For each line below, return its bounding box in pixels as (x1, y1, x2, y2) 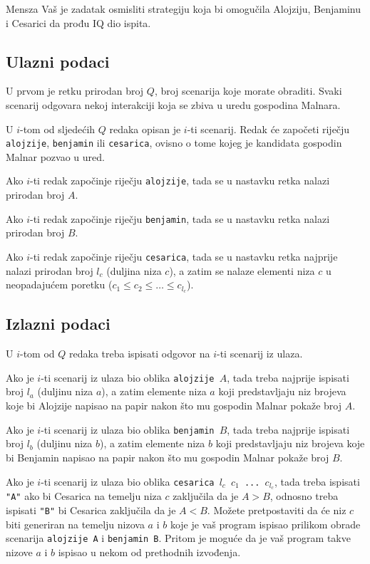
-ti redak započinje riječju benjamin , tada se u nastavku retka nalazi (30, 211, 330, 226)
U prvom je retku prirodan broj (6, 83, 144, 98)
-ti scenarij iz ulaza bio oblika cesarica (41, 474, 215, 489)
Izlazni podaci (6, 313, 111, 335)
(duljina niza (106, 263, 162, 278)
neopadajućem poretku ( (6, 277, 113, 292)
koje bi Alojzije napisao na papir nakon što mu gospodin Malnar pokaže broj (6, 398, 341, 413)
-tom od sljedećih (20, 121, 96, 136)
